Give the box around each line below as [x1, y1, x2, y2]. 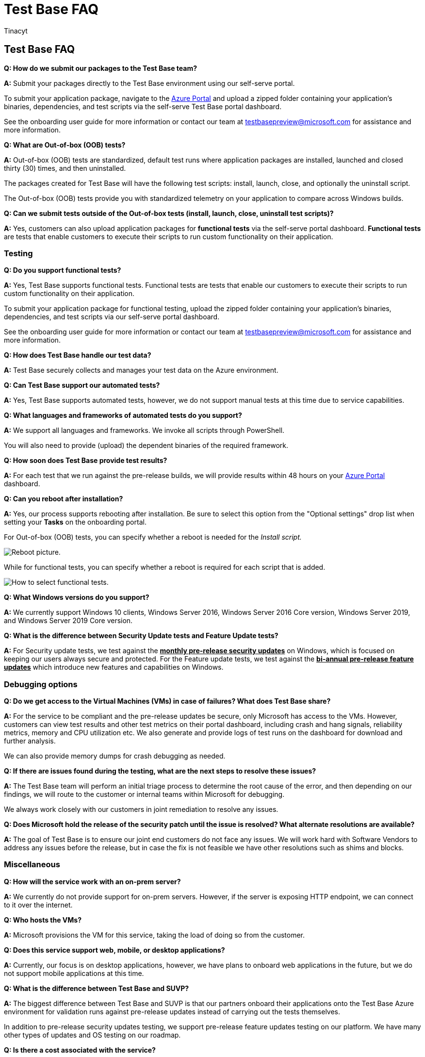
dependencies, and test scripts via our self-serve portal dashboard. [4, 313, 220, 321]
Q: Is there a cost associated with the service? [4, 1045, 156, 1054]
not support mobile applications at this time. [4, 969, 144, 977]
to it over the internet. [4, 900, 73, 909]
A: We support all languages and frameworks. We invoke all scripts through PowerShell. [4, 426, 285, 435]
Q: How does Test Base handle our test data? [4, 351, 151, 360]
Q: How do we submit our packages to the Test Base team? [4, 64, 197, 72]
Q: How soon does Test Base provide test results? [4, 456, 167, 465]
